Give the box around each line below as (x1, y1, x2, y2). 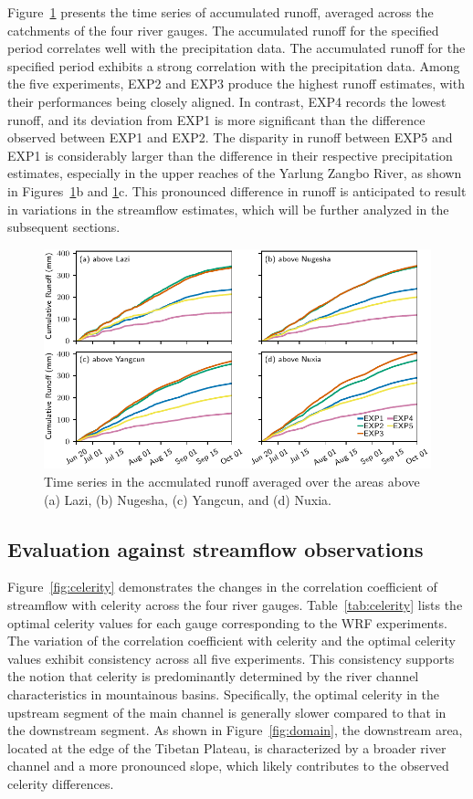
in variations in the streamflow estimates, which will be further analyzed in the (7, 199, 449, 218)
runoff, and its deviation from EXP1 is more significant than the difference (7, 110, 426, 129)
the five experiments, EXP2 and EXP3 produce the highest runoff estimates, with (7, 74, 465, 93)
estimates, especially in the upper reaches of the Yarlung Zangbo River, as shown (7, 163, 462, 183)
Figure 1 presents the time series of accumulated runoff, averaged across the (7, 3, 434, 21)
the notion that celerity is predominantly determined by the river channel (7, 667, 419, 686)
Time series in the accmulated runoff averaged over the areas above (44, 471, 420, 490)
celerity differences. (7, 773, 114, 793)
